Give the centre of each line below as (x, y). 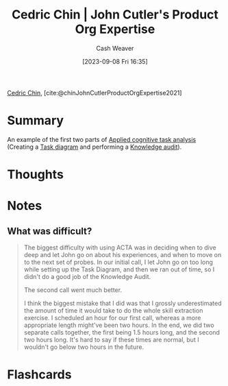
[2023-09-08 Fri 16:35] (115, 61)
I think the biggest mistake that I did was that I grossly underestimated (123, 303)
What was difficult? (50, 231)
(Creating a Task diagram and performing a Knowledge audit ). (94, 147)
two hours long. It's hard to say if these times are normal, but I (112, 340)
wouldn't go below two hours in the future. (84, 347)
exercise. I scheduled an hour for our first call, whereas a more (112, 318)
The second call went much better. (73, 290)
